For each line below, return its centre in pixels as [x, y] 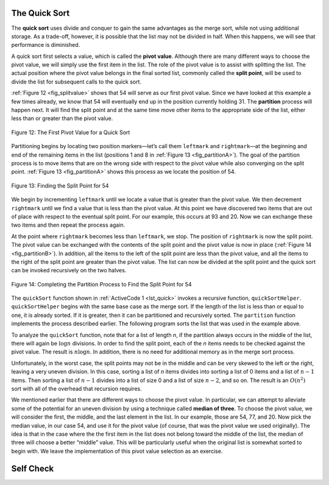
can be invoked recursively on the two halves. [69, 271]
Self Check [33, 468]
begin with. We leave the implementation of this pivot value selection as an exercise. [117, 451]
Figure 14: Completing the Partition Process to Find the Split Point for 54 [101, 284]
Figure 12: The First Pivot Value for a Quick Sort [71, 132]
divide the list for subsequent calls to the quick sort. [76, 82]
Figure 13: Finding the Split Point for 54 [60, 185]
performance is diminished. [46, 45]
